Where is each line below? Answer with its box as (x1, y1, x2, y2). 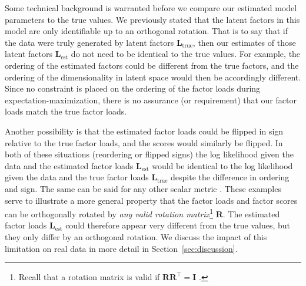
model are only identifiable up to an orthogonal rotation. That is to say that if (5, 25, 288, 37)
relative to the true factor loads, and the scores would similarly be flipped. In (5, 136, 283, 149)
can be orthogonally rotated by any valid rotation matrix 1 (5, 206, 213, 220)
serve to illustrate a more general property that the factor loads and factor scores (5, 194, 298, 206)
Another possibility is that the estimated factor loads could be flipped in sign (5, 125, 284, 137)
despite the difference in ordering (171, 171, 290, 183)
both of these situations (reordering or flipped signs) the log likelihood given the (5, 148, 294, 160)
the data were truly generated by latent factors (5, 36, 174, 48)
